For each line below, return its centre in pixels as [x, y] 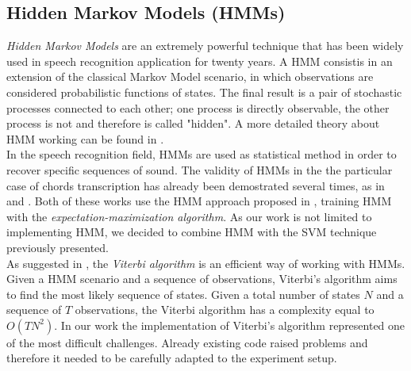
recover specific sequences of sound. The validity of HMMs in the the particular [200, 169]
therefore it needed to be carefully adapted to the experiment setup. [172, 358]
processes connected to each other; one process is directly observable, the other [198, 107]
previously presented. [58, 247]
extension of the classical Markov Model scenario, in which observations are [190, 76]
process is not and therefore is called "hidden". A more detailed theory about [193, 123]
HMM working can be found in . [85, 138]
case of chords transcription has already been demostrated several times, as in [196, 185]
